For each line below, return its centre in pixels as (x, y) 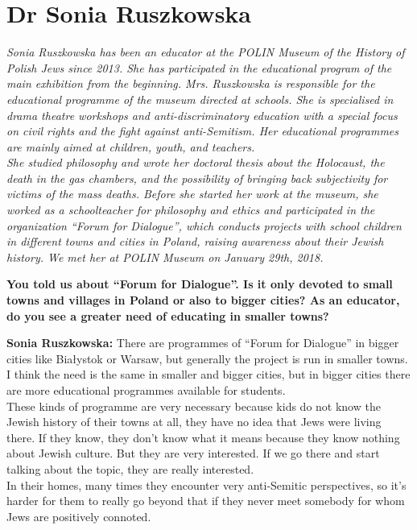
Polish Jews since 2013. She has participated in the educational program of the (199, 67)
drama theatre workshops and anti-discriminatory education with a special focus (202, 115)
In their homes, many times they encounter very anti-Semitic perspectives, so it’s (206, 484)
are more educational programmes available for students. (146, 390)
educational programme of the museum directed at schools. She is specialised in (200, 99)
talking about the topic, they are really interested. (130, 468)
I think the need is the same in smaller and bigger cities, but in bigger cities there (208, 374)
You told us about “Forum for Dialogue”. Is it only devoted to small (200, 284)
